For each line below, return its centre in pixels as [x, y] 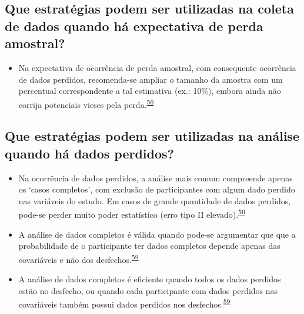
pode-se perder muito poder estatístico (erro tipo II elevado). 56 [132, 214]
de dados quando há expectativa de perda [134, 26]
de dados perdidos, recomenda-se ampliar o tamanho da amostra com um [151, 79]
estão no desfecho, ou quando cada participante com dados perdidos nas [148, 290]
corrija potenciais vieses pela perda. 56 [86, 103]
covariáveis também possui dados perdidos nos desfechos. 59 [124, 303]
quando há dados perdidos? [89, 153]
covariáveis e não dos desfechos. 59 [78, 258]
